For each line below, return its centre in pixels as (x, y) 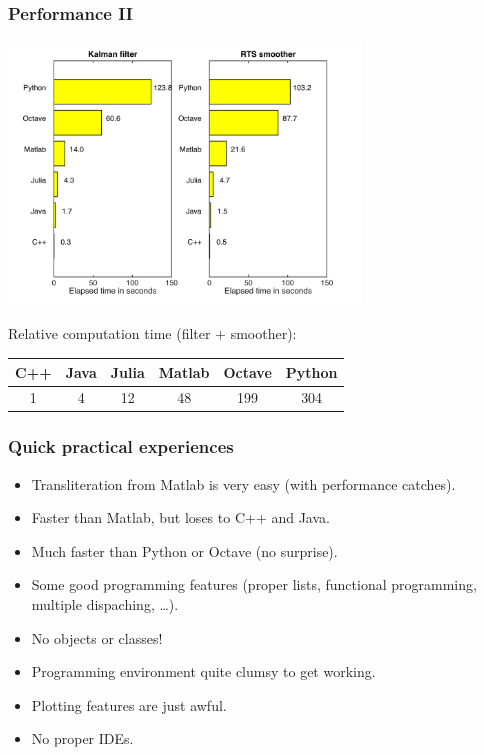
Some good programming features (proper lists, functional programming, (254, 584)
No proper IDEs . (82, 738)
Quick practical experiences (121, 446)
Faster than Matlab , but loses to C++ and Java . (180, 517)
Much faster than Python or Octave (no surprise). (184, 550)
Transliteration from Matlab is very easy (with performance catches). (243, 483)
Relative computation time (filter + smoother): (152, 333)
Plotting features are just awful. (129, 704)
